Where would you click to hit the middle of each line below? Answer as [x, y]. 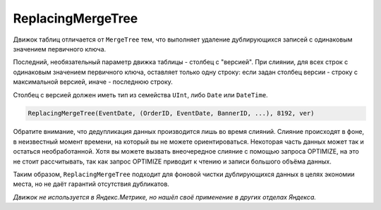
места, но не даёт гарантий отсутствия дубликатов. [91, 184]
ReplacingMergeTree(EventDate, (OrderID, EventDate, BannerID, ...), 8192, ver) [171, 113]
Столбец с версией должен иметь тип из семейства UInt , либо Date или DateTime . [140, 94]
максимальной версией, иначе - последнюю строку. [93, 82]
